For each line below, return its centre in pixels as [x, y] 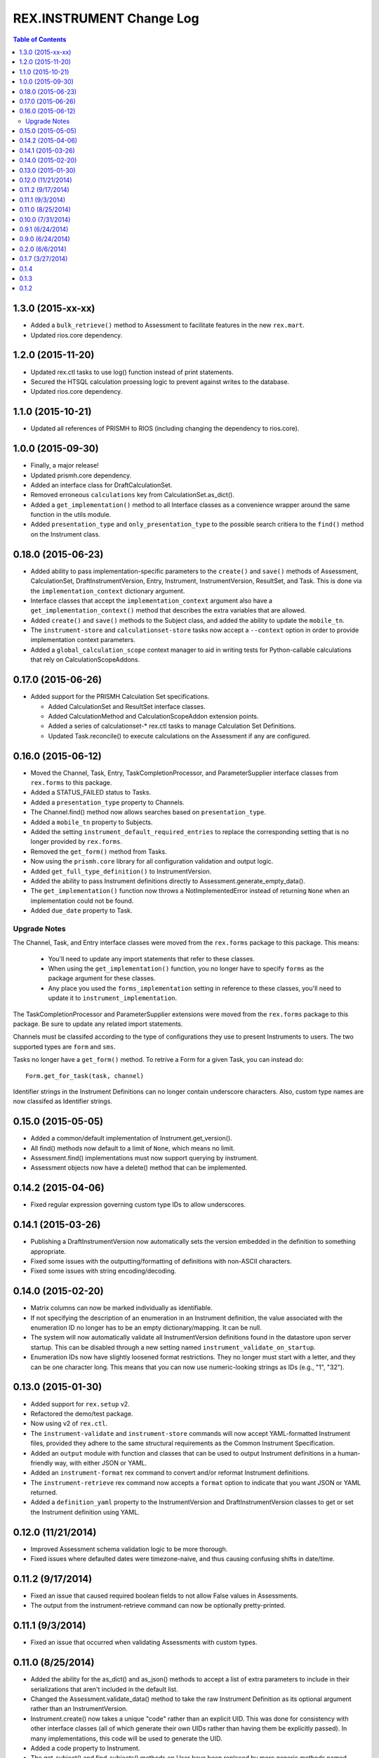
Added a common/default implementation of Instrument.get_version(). [132, 1138]
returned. [44, 1493]
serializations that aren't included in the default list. [104, 1689]
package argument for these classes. [102, 978]
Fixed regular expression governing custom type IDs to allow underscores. [138, 1205]
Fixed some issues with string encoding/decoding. [104, 1271]
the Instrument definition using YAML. [85, 1512]
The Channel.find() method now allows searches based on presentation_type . [148, 812]
